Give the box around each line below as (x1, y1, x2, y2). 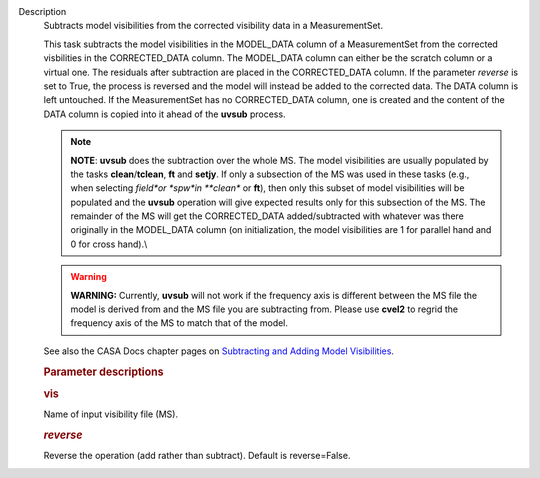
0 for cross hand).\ (70, 238, 148, 250)
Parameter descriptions (43, 365, 164, 379)
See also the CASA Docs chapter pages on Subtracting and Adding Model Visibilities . (43, 345, 395, 357)
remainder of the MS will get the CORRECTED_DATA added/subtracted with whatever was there (70, 210, 465, 222)
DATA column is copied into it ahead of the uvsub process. (43, 108, 286, 120)
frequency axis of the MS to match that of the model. (70, 317, 289, 329)
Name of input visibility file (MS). (43, 408, 179, 420)
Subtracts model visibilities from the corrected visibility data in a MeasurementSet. (43, 20, 384, 32)
